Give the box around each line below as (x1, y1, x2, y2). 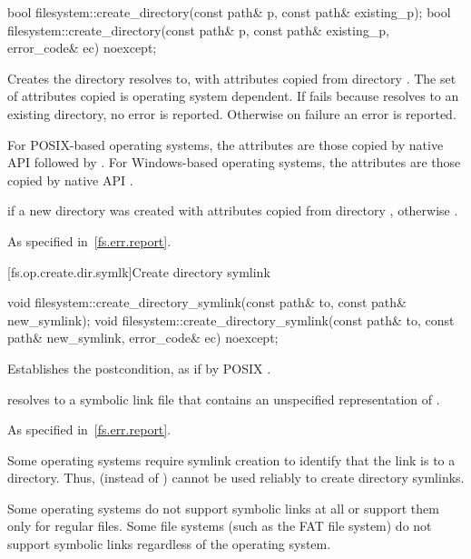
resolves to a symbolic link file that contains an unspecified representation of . (7, 389, 440, 408)
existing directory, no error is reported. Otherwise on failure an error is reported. (7, 104, 456, 123)
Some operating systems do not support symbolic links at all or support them (7, 498, 439, 517)
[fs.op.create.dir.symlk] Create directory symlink (7, 262, 270, 281)
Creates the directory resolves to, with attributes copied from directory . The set (7, 68, 456, 87)
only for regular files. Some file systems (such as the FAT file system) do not (7, 516, 432, 535)
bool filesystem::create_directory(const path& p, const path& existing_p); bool (7, 3, 451, 21)
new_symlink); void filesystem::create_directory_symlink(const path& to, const (7, 310, 455, 329)
